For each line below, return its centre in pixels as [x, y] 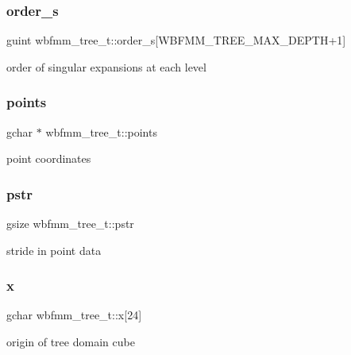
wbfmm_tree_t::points [101, 131]
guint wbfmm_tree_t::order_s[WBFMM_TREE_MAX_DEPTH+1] [176, 40]
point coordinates [49, 158]
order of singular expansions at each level [106, 66]
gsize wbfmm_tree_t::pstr [70, 224]
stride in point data [54, 250]
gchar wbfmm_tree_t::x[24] [74, 315]
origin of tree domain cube [71, 342]
